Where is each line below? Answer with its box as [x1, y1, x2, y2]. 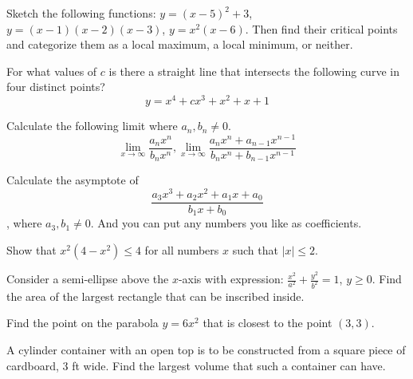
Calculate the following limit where [6, 117, 178, 134]
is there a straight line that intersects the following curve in [108, 62, 399, 79]
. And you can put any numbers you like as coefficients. [90, 215, 362, 231]
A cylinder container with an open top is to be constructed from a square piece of [6, 341, 406, 358]
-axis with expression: [178, 270, 284, 287]
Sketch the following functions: [6, 5, 156, 21]
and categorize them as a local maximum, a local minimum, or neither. [6, 36, 353, 53]
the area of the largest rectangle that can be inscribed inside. [6, 287, 305, 304]
